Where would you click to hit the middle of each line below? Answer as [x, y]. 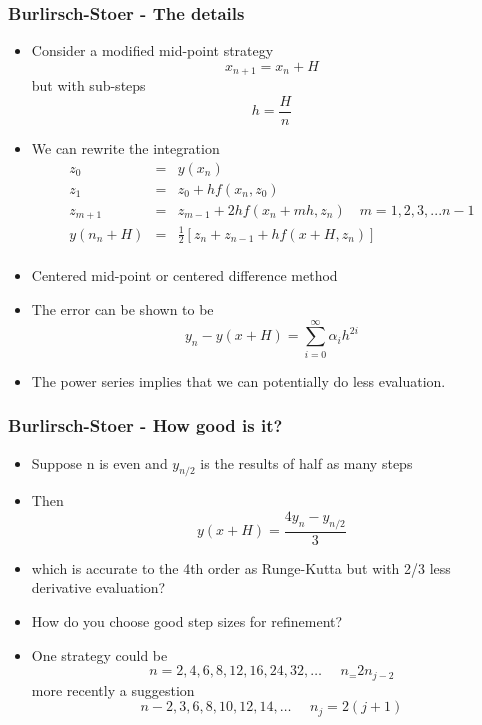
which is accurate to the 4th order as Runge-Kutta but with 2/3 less [241, 567]
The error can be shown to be [122, 309]
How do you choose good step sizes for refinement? [187, 621]
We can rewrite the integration [125, 147]
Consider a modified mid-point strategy [152, 50]
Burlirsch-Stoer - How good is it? [145, 425]
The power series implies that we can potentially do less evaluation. [238, 380]
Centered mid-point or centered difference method [184, 275]
